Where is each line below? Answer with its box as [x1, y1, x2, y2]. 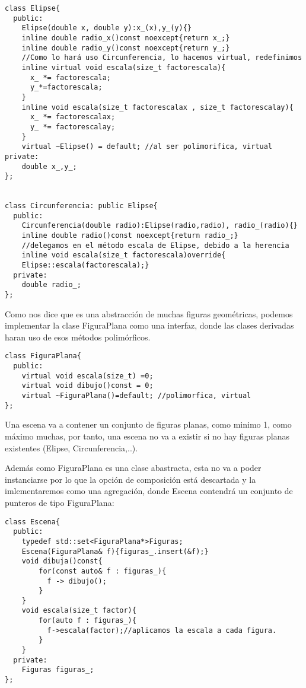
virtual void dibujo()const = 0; [21, 381, 154, 390]
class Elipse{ [5, 4, 60, 12]
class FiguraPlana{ [5, 352, 81, 361]
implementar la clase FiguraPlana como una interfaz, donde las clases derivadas [5, 319, 294, 332]
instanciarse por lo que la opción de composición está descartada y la [5, 473, 256, 485]
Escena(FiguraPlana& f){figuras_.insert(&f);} [21, 547, 209, 556]
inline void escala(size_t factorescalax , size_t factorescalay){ [21, 103, 294, 112]
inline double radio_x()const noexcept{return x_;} [21, 33, 230, 42]
